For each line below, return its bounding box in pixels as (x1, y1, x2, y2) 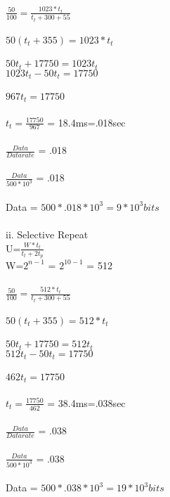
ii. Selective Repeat (6, 227, 89, 242)
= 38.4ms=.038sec (47, 395, 126, 410)
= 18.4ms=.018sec (47, 115, 126, 129)
